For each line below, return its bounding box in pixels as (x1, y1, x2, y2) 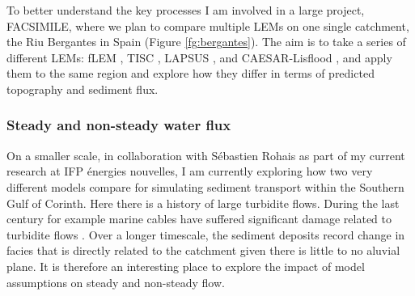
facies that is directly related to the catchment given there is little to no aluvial (6, 242, 400, 259)
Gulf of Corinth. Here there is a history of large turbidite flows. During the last (6, 194, 400, 211)
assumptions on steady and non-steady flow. (6, 273, 225, 290)
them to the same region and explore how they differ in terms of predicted (6, 65, 375, 82)
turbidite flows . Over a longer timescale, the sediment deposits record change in (6, 226, 405, 243)
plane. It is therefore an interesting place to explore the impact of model (6, 257, 365, 274)
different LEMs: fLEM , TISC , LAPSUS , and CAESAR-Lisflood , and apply (6, 49, 392, 66)
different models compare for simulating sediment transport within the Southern (6, 178, 404, 195)
